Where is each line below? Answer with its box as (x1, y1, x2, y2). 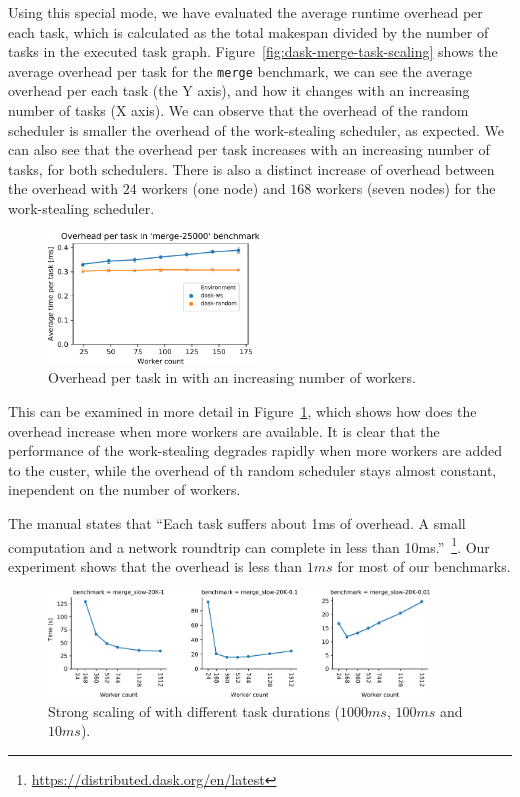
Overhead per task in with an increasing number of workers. (48, 367, 416, 388)
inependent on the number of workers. (8, 479, 241, 500)
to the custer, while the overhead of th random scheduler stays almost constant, (8, 459, 497, 480)
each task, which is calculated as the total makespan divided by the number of (8, 21, 489, 42)
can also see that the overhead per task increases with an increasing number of (8, 139, 490, 160)
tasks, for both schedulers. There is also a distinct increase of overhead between (8, 158, 495, 179)
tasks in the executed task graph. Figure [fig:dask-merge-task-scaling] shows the (8, 41, 498, 62)
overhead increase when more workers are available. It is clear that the (8, 420, 440, 441)
